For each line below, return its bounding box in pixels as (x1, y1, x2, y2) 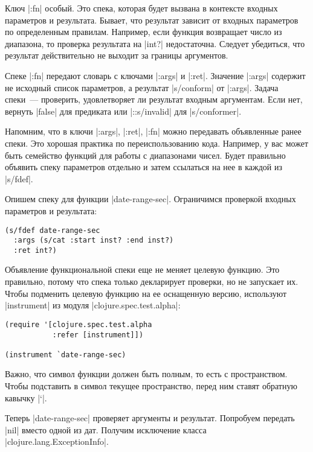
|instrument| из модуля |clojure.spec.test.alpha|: (5, 299, 181, 311)
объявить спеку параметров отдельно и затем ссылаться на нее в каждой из (5, 161, 282, 173)
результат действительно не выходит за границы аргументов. (5, 49, 228, 62)
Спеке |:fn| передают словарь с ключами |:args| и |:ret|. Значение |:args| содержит (5, 69, 306, 81)
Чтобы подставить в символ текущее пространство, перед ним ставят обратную (5, 380, 297, 392)
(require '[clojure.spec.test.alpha (5, 320, 152, 329)
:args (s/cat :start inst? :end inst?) (13, 236, 174, 245)
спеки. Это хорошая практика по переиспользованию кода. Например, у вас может (5, 136, 309, 149)
